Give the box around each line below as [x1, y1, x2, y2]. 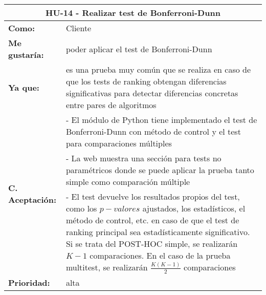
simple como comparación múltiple [65, 176, 190, 187]
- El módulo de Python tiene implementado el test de [65, 114, 257, 125]
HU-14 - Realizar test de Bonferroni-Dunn [46, 7, 220, 18]
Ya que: [8, 81, 39, 93]
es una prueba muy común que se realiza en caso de [65, 64, 251, 75]
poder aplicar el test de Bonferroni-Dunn [65, 43, 212, 55]
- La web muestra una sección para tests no [65, 152, 221, 164]
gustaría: [8, 49, 44, 60]
